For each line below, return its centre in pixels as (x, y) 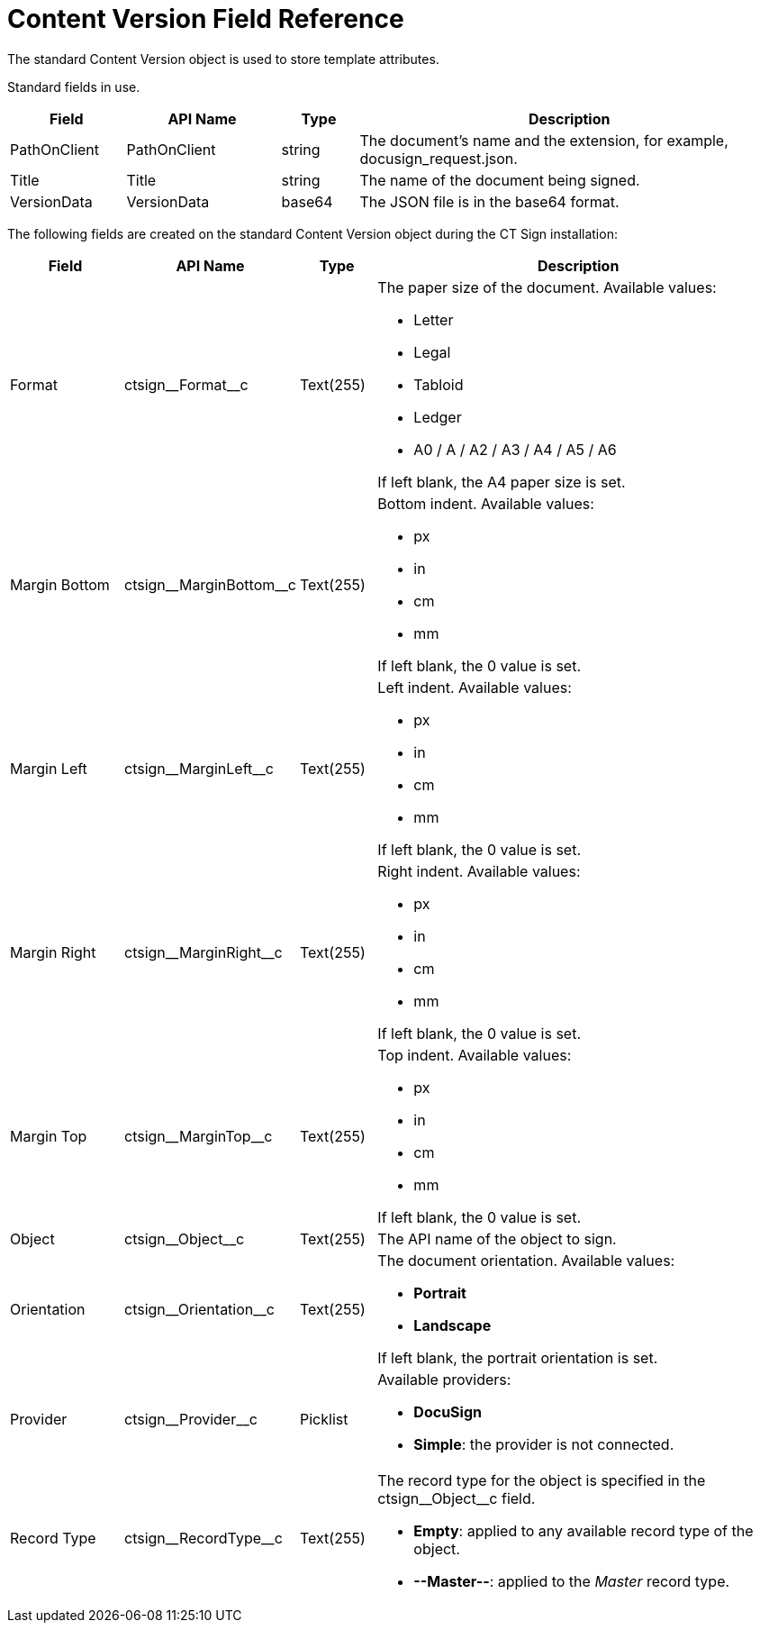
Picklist (324, 1419)
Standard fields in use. (74, 87)
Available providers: (444, 1379)
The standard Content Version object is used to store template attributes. (223, 59)
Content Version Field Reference (206, 19)
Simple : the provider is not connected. (544, 1444)
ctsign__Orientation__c (199, 1309)
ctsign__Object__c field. (457, 1498)
